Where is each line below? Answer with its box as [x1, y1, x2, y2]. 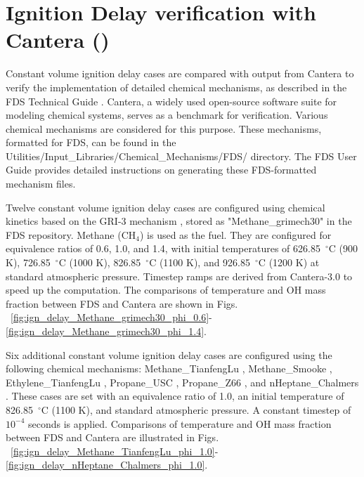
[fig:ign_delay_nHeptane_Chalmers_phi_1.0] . [6, 457, 208, 472]
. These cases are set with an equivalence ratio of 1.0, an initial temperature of [6, 388, 344, 403]
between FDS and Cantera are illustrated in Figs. [6, 430, 219, 445]
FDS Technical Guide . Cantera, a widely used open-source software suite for [6, 93, 337, 108]
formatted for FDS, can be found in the [6, 135, 176, 150]
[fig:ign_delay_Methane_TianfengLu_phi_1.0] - [11, 443, 219, 458]
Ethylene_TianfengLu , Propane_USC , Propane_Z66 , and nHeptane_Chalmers [6, 374, 359, 389]
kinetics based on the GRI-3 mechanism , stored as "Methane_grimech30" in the [6, 214, 352, 228]
